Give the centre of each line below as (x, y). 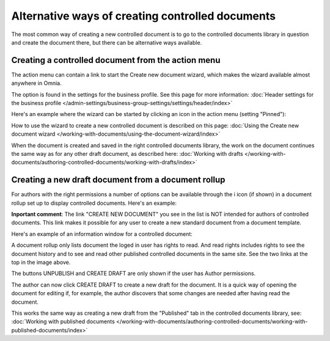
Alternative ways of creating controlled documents (144, 16)
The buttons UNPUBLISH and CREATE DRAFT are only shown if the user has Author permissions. (134, 273)
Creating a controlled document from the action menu (116, 60)
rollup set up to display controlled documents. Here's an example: (94, 203)
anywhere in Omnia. (36, 83)
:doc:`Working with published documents (63, 321)
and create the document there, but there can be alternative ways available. (107, 42)
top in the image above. (41, 262)
